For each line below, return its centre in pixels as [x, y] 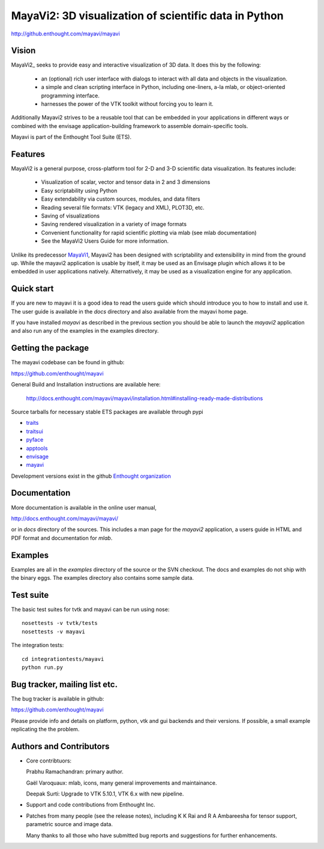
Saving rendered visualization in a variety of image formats [114, 224]
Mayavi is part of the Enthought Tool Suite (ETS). [71, 137]
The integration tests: [37, 645]
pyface [35, 440]
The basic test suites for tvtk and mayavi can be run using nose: [90, 609]
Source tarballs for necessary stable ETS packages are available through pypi [107, 412]
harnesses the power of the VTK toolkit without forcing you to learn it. [127, 104]
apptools [37, 448]
